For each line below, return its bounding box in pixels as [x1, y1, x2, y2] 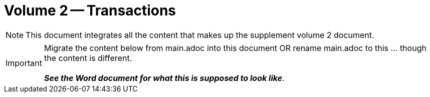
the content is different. [44, 52, 132, 63]
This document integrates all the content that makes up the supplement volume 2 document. [26, 29, 374, 40]
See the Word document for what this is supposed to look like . [44, 72, 285, 83]
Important [6, 57, 42, 68]
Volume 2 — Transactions [4, 2, 176, 19]
